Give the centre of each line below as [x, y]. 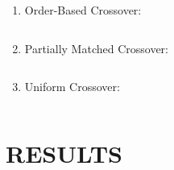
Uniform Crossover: [72, 87]
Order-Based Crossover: [83, 10]
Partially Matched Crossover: [96, 48]
